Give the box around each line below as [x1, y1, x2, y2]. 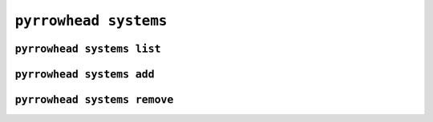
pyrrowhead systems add [14, 68, 156, 81]
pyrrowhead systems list [14, 42, 161, 55]
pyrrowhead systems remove [14, 93, 174, 106]
